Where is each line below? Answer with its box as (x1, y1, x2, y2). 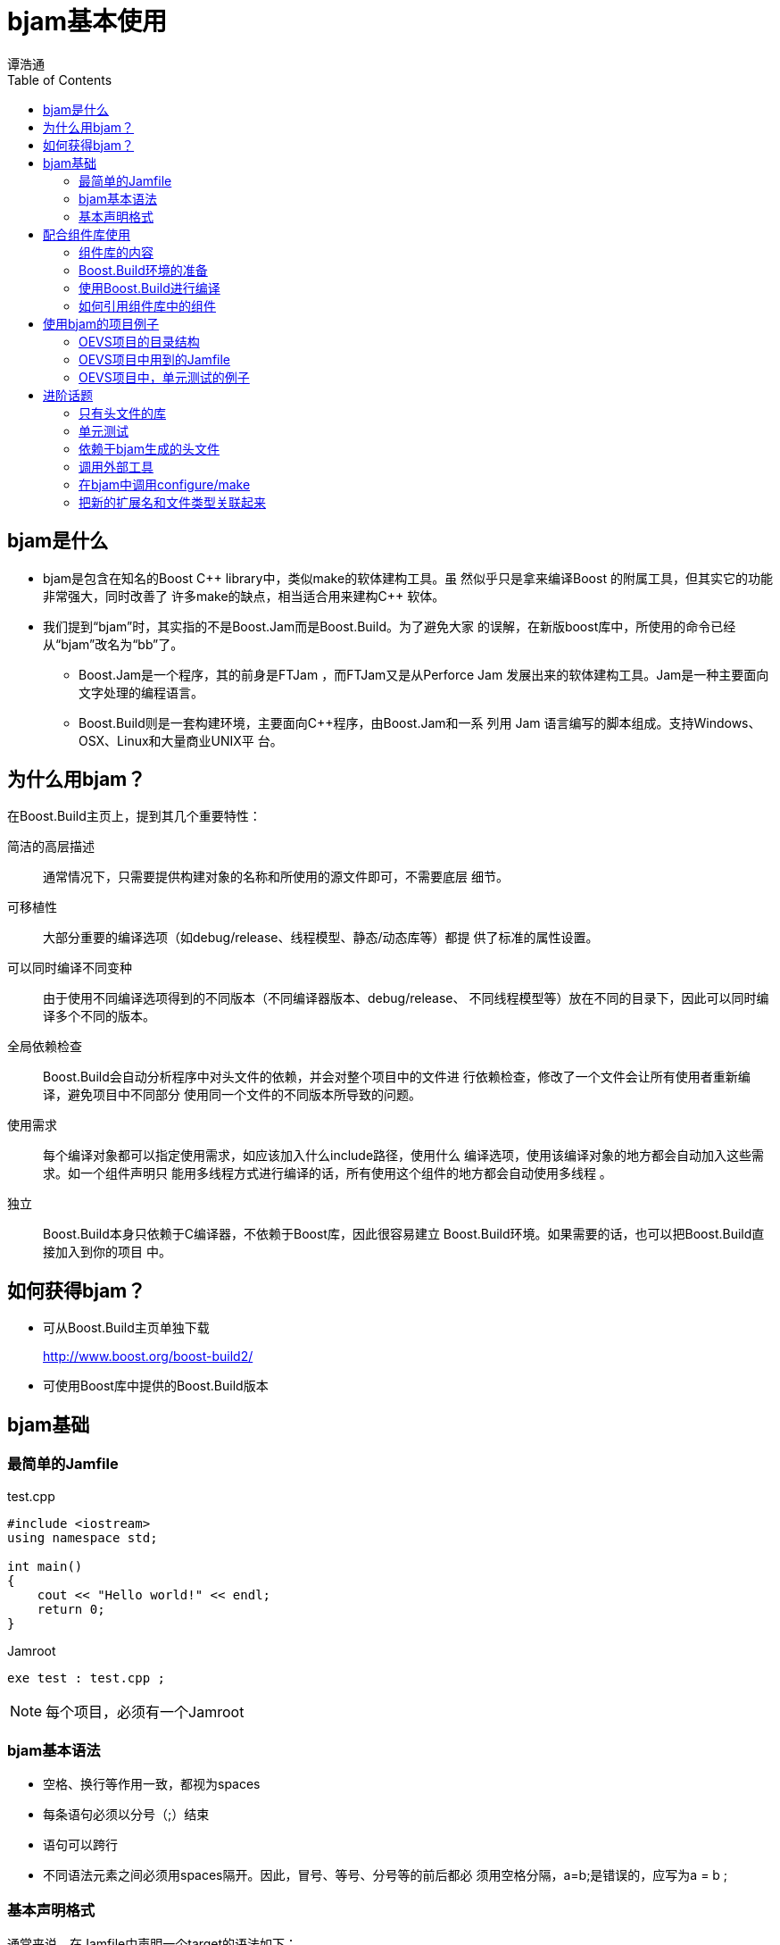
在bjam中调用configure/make (79, 476, 251, 492)
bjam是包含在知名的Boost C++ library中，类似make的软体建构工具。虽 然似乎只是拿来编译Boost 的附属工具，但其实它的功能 (43, 570, 773, 586)
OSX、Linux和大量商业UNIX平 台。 (79, 732, 283, 748)
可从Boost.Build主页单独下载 (43, 1320, 210, 1336)
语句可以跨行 (43, 1837, 118, 1853)
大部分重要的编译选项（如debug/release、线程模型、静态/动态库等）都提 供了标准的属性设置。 (43, 930, 599, 946)
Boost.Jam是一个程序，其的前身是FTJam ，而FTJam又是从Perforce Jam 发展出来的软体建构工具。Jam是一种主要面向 (79, 666, 769, 682)
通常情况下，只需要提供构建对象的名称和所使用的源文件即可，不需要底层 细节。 (43, 869, 509, 885)
